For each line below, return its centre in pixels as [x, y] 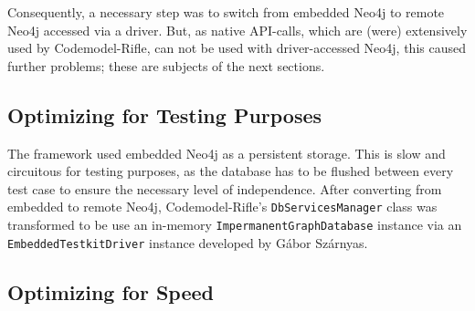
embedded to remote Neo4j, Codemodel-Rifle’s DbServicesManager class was [222, 207]
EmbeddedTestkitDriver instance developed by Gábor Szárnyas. [188, 242]
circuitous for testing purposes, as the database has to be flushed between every [231, 171]
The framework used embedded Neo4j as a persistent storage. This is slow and [227, 153]
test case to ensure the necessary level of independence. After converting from [225, 188]
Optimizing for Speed [111, 291]
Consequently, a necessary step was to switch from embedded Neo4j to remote [226, 12]
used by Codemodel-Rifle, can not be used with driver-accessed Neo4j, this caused [237, 48]
